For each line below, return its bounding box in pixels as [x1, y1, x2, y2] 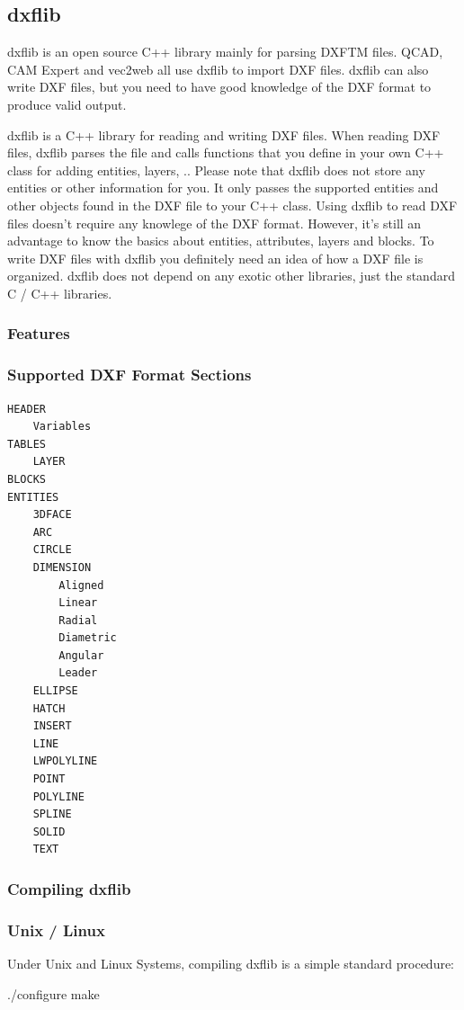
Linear [58, 596, 98, 610]
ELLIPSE [32, 684, 78, 698]
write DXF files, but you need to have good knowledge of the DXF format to [7, 77, 432, 96]
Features [7, 322, 70, 344]
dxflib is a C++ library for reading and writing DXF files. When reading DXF [7, 125, 441, 144]
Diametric [58, 631, 117, 645]
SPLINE [32, 808, 72, 821]
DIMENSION [32, 560, 92, 574]
